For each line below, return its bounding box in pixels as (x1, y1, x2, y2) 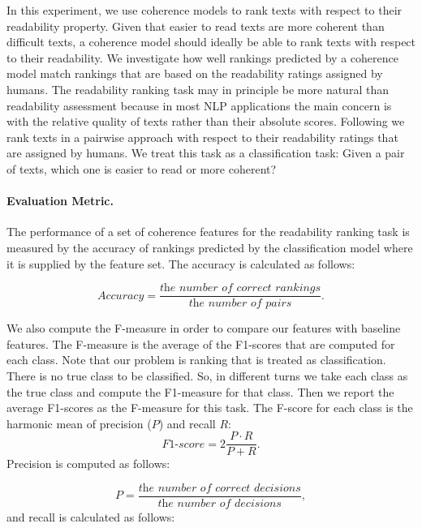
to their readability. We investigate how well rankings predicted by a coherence (6, 49, 398, 66)
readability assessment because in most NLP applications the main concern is (6, 97, 392, 114)
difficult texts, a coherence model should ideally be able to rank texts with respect (6, 33, 416, 50)
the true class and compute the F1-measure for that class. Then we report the (6, 383, 394, 400)
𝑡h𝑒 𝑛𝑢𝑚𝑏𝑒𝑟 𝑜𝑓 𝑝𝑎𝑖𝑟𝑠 (188, 298, 292, 310)
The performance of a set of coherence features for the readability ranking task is (6, 223, 410, 240)
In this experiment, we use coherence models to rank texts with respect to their (6, 2, 403, 18)
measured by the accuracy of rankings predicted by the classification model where (6, 238, 413, 255)
